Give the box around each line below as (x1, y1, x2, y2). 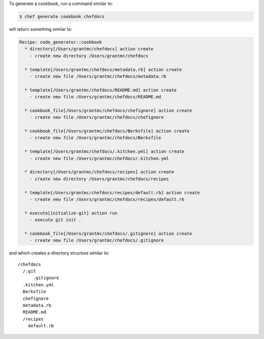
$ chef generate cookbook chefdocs (19, 14, 105, 19)
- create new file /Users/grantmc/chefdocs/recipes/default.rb (29, 196, 185, 202)
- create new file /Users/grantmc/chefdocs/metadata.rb (29, 73, 167, 79)
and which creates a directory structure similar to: (9, 250, 110, 256)
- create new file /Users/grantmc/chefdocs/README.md (29, 94, 161, 100)
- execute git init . (29, 217, 82, 223)
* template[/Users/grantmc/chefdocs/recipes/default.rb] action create (24, 190, 200, 195)
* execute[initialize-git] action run (24, 210, 117, 216)
